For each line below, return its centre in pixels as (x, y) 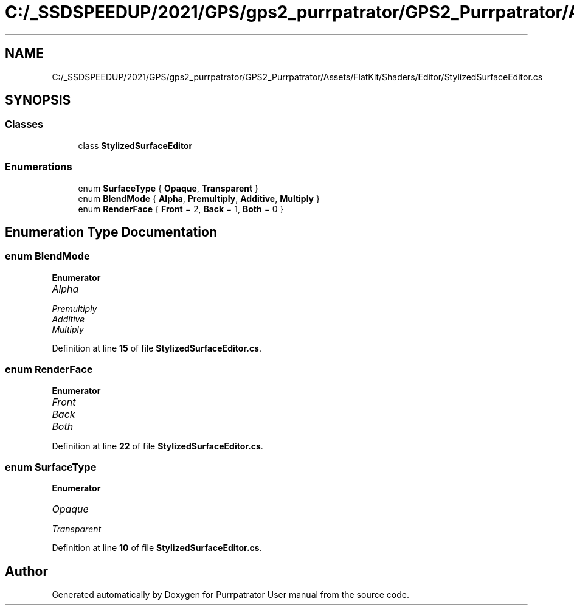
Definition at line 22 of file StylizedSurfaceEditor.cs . (157, 446)
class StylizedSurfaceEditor (135, 145)
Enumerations (39, 167)
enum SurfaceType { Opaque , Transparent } (168, 188)
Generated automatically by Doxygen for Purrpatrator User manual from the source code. (230, 595)
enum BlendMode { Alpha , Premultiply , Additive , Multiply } (199, 198)
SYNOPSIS (38, 100)
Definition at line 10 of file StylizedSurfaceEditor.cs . (157, 548)
